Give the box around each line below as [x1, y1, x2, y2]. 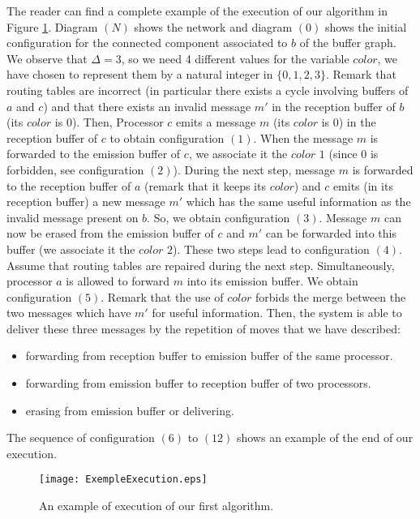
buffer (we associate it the [6, 240, 135, 257]
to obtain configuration [109, 129, 225, 146]
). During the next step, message [173, 161, 336, 178]
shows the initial [325, 18, 407, 35]
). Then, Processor [71, 114, 164, 131]
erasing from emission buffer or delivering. [25, 401, 234, 418]
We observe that [6, 49, 88, 66]
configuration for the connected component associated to [6, 34, 288, 51]
